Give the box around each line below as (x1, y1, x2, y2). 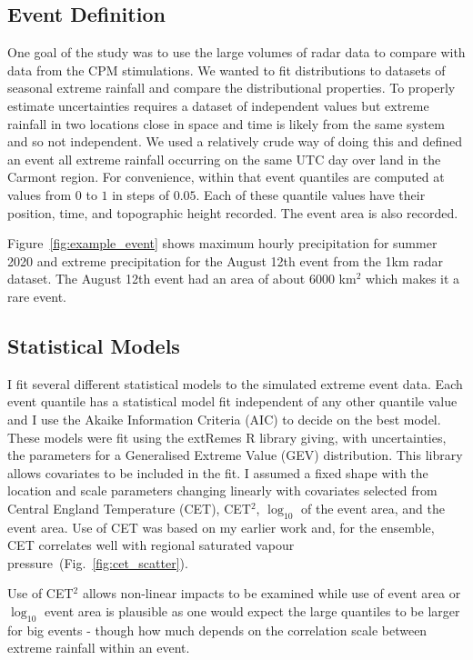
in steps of (112, 185, 169, 204)
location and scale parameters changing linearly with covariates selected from (7, 481, 438, 500)
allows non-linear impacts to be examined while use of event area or (82, 584, 461, 603)
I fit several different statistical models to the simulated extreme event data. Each (7, 374, 463, 393)
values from (7, 185, 72, 204)
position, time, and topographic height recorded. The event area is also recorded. (7, 203, 458, 222)
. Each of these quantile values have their (196, 185, 426, 204)
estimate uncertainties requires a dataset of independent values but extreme (7, 95, 429, 115)
